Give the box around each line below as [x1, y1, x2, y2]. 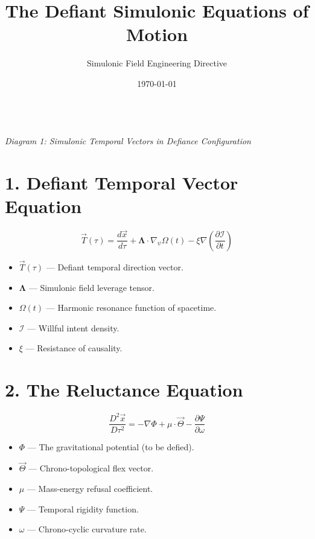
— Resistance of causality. [25, 342, 122, 354]
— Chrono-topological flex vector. [28, 462, 154, 474]
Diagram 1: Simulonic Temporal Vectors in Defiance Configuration [5, 135, 251, 147]
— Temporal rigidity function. [27, 502, 139, 515]
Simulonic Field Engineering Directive [86, 57, 227, 69]
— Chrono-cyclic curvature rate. [27, 523, 147, 535]
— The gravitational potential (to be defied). [27, 440, 194, 453]
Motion [126, 22, 188, 46]
